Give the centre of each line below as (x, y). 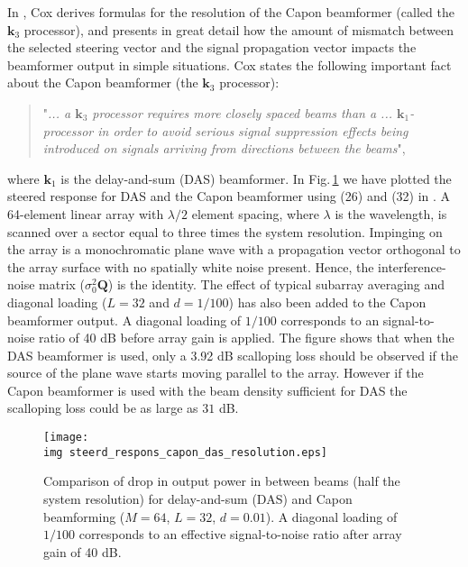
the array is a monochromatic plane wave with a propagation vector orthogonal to (234, 249)
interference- (412, 266)
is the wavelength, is (391, 213)
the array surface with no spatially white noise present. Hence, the (191, 266)
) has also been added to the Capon (327, 302)
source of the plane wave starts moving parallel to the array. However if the (216, 373)
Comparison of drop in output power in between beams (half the (222, 481)
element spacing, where (255, 213)
